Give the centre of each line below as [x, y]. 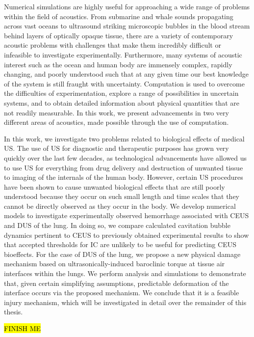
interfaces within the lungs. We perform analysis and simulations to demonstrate [125, 273]
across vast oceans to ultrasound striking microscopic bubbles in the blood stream [127, 26]
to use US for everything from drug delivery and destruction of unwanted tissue [124, 167]
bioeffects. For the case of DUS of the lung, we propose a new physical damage [122, 254]
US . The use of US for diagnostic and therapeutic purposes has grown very [116, 148]
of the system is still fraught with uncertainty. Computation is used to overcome [124, 83]
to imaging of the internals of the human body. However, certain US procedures [124, 177]
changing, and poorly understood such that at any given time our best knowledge [126, 74]
